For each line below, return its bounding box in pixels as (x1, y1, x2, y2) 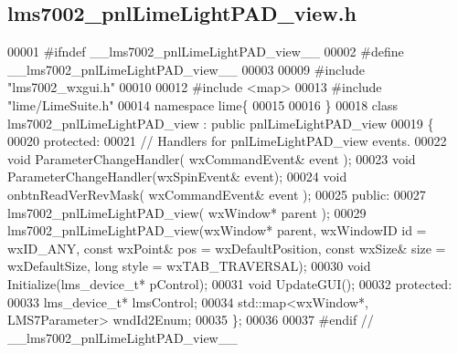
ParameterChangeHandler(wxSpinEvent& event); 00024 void (7, 167, 347, 186)
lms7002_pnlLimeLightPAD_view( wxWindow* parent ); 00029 (7, 202, 367, 222)
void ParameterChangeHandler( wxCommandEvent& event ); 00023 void (7, 149, 416, 168)
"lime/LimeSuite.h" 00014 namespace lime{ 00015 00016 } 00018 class (7, 95, 398, 114)
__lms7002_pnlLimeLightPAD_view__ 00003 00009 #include (7, 59, 365, 78)
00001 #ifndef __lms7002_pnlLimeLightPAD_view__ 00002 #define (7, 42, 404, 61)
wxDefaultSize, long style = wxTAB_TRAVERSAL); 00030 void (7, 256, 371, 275)
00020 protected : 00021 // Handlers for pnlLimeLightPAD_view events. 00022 (7, 131, 447, 151)
